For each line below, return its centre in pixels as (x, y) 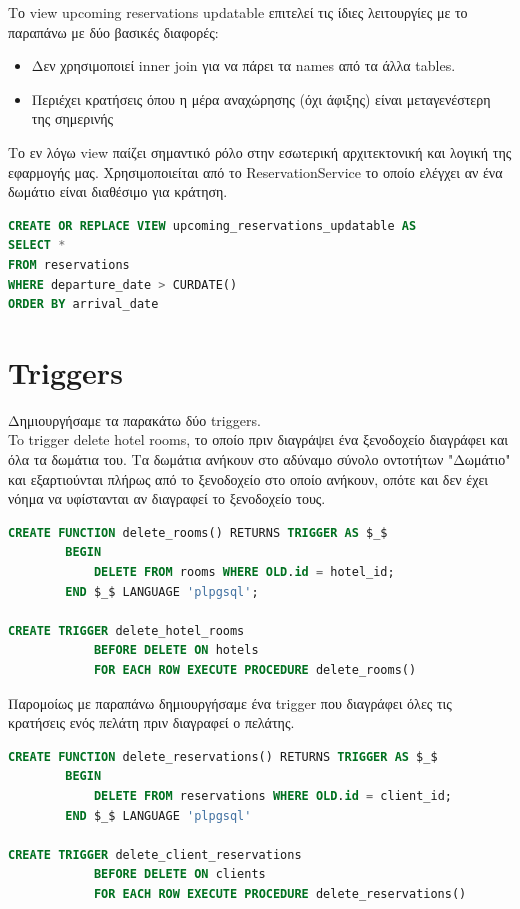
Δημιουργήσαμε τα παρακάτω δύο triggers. (134, 419)
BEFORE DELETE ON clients (179, 874)
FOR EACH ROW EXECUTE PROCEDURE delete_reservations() (280, 893)
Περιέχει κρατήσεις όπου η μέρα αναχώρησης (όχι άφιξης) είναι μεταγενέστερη (261, 98)
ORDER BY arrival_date (83, 304)
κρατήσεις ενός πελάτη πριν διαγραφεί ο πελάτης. (151, 722)
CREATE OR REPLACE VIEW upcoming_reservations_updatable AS (212, 225)
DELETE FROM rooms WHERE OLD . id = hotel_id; (244, 572)
